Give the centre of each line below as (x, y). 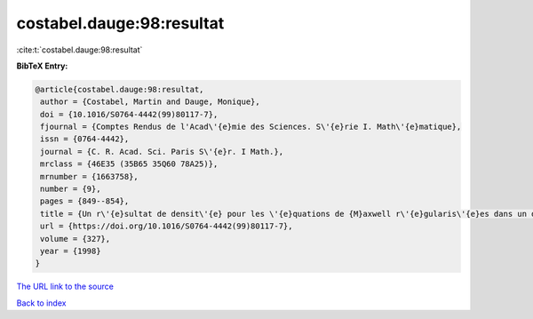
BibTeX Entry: (42, 66)
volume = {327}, (76, 239)
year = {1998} (71, 251)
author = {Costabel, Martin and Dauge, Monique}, (151, 102)
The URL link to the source (65, 287)
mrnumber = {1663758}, (90, 176)
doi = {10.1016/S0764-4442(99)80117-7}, (129, 114)
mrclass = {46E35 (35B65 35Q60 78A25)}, (129, 164)
